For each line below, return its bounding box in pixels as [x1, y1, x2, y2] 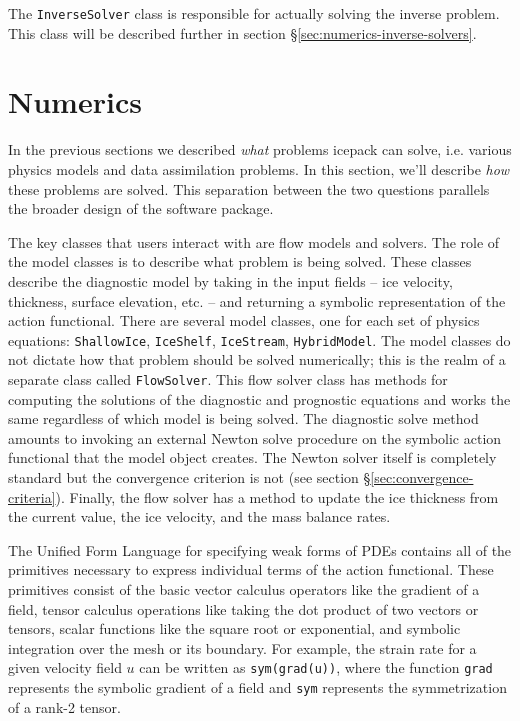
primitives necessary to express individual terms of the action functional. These [8, 559, 494, 580]
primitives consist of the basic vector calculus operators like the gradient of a [8, 578, 480, 599]
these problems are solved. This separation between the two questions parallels [8, 178, 490, 199]
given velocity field [8, 657, 122, 678]
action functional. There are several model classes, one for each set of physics [8, 310, 480, 331]
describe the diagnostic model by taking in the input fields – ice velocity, [8, 270, 453, 291]
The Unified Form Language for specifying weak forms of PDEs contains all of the [8, 539, 512, 560]
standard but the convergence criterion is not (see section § [8, 467, 371, 487]
